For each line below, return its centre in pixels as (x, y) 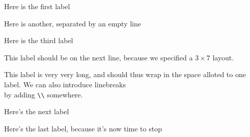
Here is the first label (37, 6)
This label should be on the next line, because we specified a (99, 57)
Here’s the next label (37, 111)
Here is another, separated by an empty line (73, 23)
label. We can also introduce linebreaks (65, 84)
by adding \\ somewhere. (44, 94)
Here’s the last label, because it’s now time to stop (83, 128)
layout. (223, 57)
